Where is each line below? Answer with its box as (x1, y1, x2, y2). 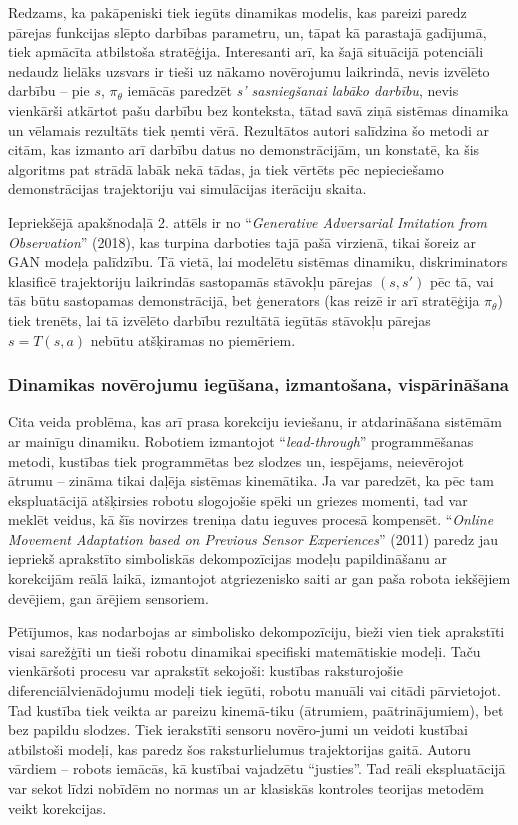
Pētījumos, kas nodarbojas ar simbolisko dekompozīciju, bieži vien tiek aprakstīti (8, 621, 505, 642)
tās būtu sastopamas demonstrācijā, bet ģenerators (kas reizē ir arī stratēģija (8, 290, 480, 311)
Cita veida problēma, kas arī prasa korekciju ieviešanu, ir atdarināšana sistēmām (8, 411, 502, 432)
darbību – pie (8, 80, 90, 101)
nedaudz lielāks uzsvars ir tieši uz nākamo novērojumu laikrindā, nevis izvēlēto (8, 60, 490, 81)
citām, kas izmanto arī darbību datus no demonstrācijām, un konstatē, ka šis (8, 139, 480, 160)
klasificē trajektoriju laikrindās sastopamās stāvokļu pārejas (8, 270, 373, 291)
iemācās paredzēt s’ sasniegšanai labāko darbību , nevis (127, 80, 459, 101)
